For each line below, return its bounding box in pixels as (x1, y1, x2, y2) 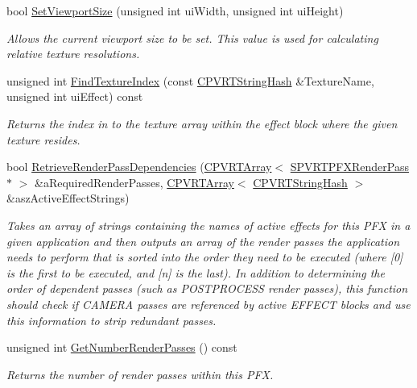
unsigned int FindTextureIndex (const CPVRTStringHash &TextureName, (6, 72, 374, 89)
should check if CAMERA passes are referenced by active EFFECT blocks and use (6, 295, 411, 312)
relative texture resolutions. (6, 45, 140, 62)
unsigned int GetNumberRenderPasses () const (6, 339, 237, 356)
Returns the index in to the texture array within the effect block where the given (6, 115, 398, 131)
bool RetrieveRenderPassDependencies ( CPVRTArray (6, 158, 272, 175)
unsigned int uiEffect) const (6, 88, 143, 105)
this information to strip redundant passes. (6, 311, 217, 328)
